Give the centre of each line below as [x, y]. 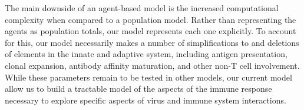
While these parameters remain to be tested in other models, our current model [148, 77]
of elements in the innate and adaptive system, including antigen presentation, [146, 54]
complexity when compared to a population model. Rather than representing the [151, 19]
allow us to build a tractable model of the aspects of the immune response [138, 89]
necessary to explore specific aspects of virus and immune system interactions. [146, 100]
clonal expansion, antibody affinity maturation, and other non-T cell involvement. [152, 65]
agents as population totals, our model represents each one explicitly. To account [151, 31]
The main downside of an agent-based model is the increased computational [142, 8]
